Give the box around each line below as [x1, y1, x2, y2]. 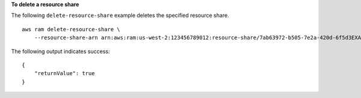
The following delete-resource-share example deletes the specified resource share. [11, 12, 229, 19]
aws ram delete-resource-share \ [22, 26, 120, 32]
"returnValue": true [34, 70, 95, 77]
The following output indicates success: [11, 47, 110, 55]
